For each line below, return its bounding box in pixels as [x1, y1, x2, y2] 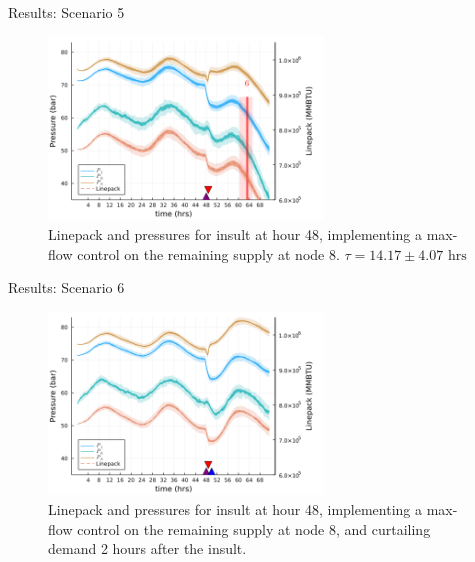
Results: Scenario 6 [8, 277, 125, 298]
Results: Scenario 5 [8, 2, 125, 22]
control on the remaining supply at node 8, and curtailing [77, 518, 431, 539]
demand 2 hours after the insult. [48, 538, 247, 559]
